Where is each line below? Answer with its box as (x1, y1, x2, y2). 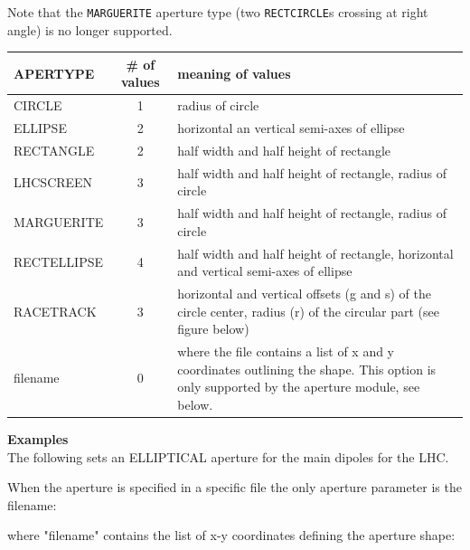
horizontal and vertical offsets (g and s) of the (177, 284, 431, 303)
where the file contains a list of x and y (177, 342, 395, 361)
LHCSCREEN (14, 172, 93, 191)
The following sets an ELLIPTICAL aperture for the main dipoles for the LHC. (7, 447, 449, 466)
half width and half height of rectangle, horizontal (177, 243, 454, 262)
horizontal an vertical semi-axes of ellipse (177, 119, 405, 137)
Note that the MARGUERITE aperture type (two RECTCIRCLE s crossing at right (7, 3, 428, 21)
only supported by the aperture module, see (177, 377, 420, 396)
